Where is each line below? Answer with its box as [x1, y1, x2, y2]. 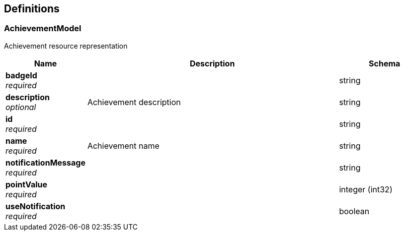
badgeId [5, 70, 37, 80]
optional [5, 102, 36, 112]
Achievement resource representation [4, 41, 128, 50]
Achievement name [87, 140, 160, 151]
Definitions [4, 2, 60, 15]
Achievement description [87, 97, 181, 107]
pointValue [5, 179, 48, 189]
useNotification [5, 201, 66, 211]
